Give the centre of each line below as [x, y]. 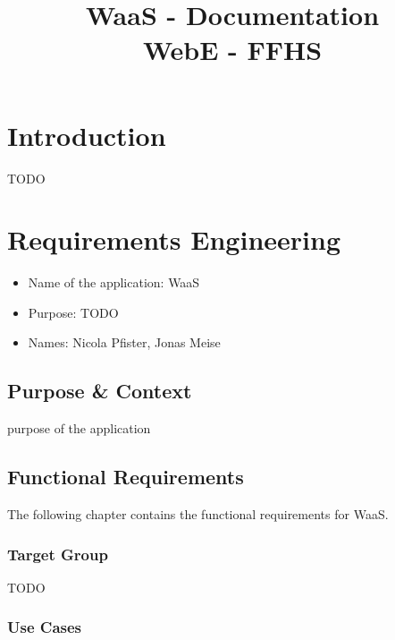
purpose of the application [79, 428]
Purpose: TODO [73, 312]
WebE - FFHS [232, 50]
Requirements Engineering [174, 239]
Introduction [87, 135]
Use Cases [45, 627]
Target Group [58, 554]
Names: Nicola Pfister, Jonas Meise [124, 342]
